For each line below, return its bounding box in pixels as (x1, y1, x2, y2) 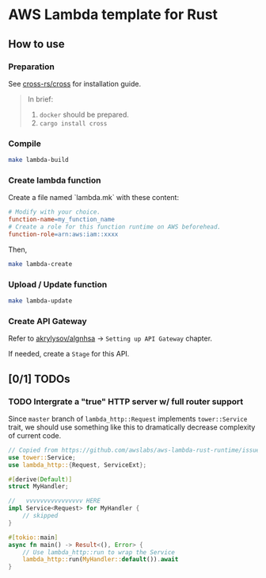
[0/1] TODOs (8, 372, 70, 386)
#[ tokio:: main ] (8, 534, 59, 541)
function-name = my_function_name (8, 216, 115, 224)
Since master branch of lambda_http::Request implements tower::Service (8, 414, 248, 423)
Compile (8, 137, 41, 148)
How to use (8, 37, 65, 51)
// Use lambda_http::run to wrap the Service (22, 548, 176, 557)
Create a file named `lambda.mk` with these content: (8, 193, 180, 202)
